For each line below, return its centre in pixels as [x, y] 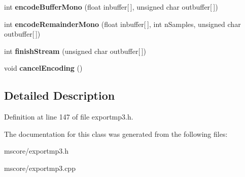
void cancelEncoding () [43, 68]
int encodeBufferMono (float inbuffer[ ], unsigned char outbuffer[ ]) [111, 7]
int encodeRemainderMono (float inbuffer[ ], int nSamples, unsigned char [123, 24]
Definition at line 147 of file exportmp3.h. [69, 117]
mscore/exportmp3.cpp [40, 168]
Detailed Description [60, 95]
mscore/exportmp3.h [36, 151]
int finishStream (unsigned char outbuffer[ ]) [75, 51]
